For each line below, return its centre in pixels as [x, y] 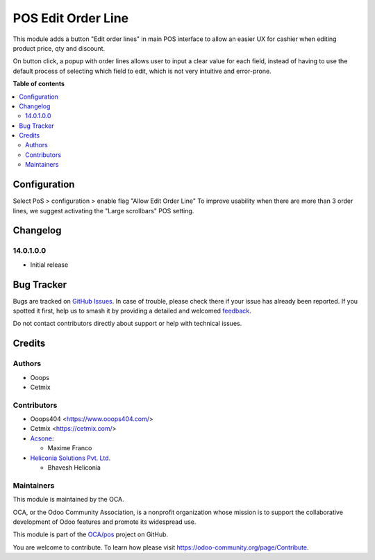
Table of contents [39, 84]
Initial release [49, 265]
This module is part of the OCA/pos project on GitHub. [91, 534]
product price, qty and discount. [59, 48]
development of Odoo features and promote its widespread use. [105, 522]
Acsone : [42, 438]
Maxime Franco [70, 448]
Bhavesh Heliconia [74, 468]
